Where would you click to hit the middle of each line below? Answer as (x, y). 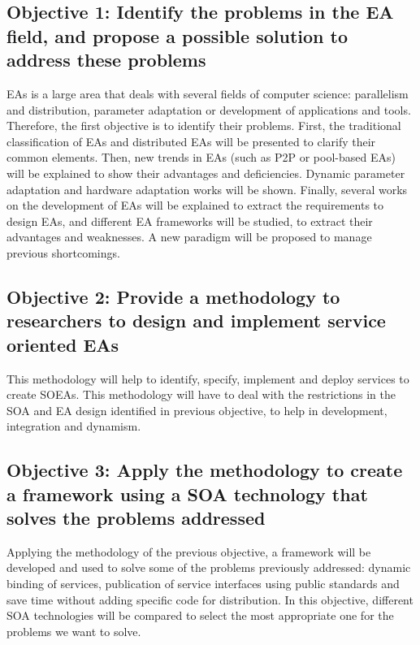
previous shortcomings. (63, 252)
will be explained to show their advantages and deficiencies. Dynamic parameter (206, 173)
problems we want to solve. (74, 631)
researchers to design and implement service (196, 320)
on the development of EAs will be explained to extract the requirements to (195, 205)
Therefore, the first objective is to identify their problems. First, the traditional (204, 126)
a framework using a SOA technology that (187, 493)
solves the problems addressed (136, 518)
